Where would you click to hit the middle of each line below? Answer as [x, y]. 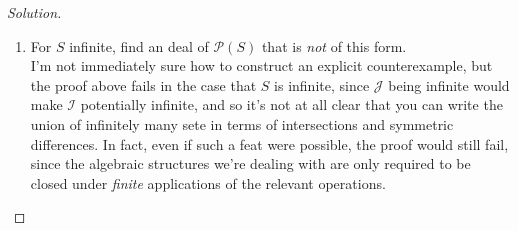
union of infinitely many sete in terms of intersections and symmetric [242, 123]
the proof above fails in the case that [143, 84]
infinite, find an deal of [139, 45]
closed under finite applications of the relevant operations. [208, 182]
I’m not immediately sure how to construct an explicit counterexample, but [261, 65]
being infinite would [449, 84]
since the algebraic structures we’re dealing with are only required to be [250, 163]
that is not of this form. [334, 45]
